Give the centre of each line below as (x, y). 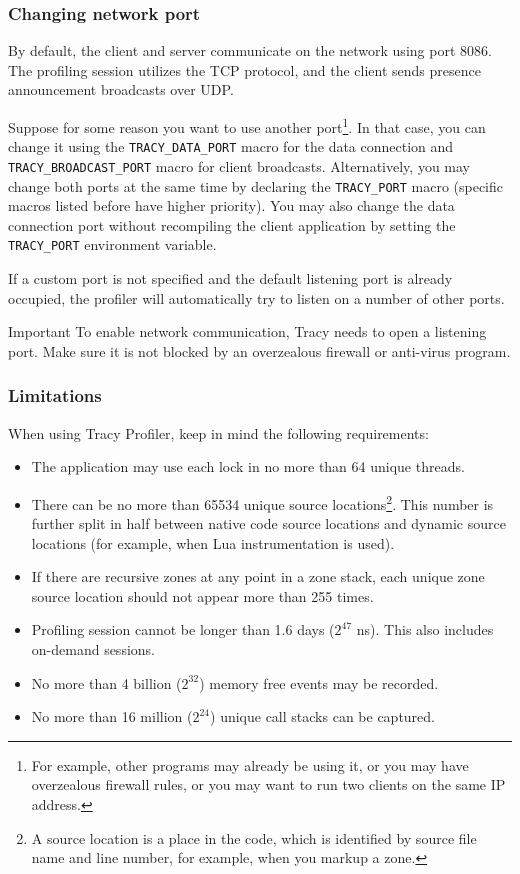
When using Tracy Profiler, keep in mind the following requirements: (218, 432)
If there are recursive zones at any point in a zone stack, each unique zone (258, 576)
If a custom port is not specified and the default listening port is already (230, 278)
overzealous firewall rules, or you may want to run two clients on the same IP (268, 784)
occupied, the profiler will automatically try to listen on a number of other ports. (256, 297)
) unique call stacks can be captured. (322, 716)
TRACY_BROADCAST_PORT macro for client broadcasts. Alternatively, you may (239, 165)
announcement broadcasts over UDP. (121, 89)
